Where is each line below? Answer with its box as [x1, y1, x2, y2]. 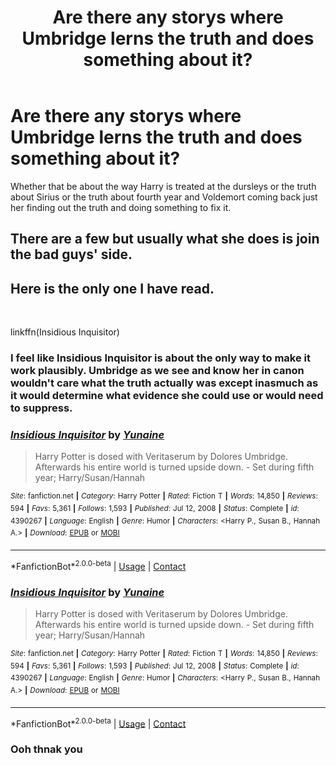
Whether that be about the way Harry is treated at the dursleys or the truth [10, 180, 317, 192]
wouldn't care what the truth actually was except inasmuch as [10, 376, 319, 390]
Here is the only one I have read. [10, 280, 215, 297]
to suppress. [10, 401, 73, 415]
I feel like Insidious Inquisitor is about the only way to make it [10, 351, 311, 365]
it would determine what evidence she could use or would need [10, 389, 324, 403]
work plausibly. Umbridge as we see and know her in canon [10, 364, 305, 378]
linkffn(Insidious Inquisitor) [10, 326, 120, 338]
